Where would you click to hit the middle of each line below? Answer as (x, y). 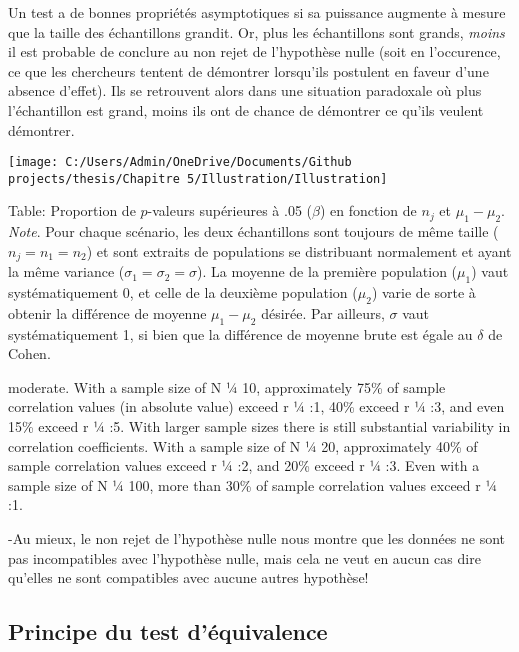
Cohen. (29, 353)
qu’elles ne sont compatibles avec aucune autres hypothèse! (188, 577)
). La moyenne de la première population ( (327, 271)
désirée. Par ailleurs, (323, 312)
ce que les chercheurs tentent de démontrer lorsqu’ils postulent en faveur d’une (248, 70)
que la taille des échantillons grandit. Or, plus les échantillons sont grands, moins (256, 31)
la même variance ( (66, 271)
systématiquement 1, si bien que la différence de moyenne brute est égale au (240, 333)
